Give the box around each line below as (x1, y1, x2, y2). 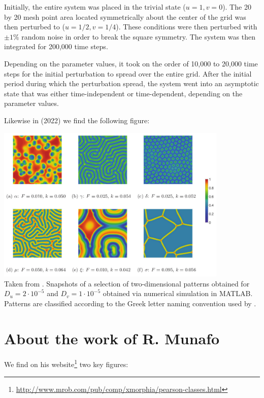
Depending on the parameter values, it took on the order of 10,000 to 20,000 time (4, 58, 258, 68)
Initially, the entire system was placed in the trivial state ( (4, 2, 186, 12)
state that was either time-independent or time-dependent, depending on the (4, 88, 243, 98)
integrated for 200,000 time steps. (4, 41, 108, 52)
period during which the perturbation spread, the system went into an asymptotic (4, 78, 259, 89)
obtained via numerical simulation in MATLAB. (103, 288, 253, 299)
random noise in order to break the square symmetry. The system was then (21, 31, 255, 42)
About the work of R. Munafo (4, 328, 220, 348)
